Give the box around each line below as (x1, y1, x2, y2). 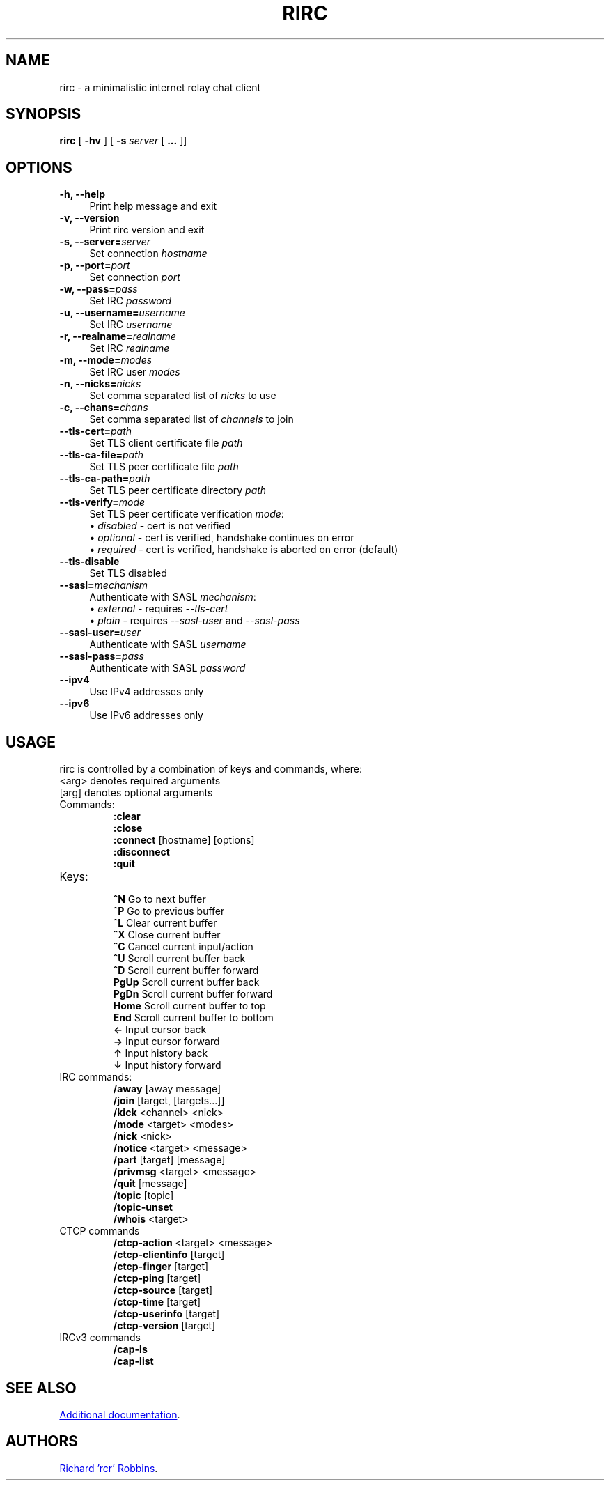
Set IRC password (89, 295, 172, 307)
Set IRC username (89, 318, 173, 331)
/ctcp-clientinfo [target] (113, 1248, 225, 1261)
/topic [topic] (113, 1189, 174, 1202)
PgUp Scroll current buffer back (113, 976, 260, 989)
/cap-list (113, 1355, 154, 1368)
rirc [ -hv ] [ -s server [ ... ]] (59, 134, 187, 147)
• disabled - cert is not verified (89, 520, 231, 532)
